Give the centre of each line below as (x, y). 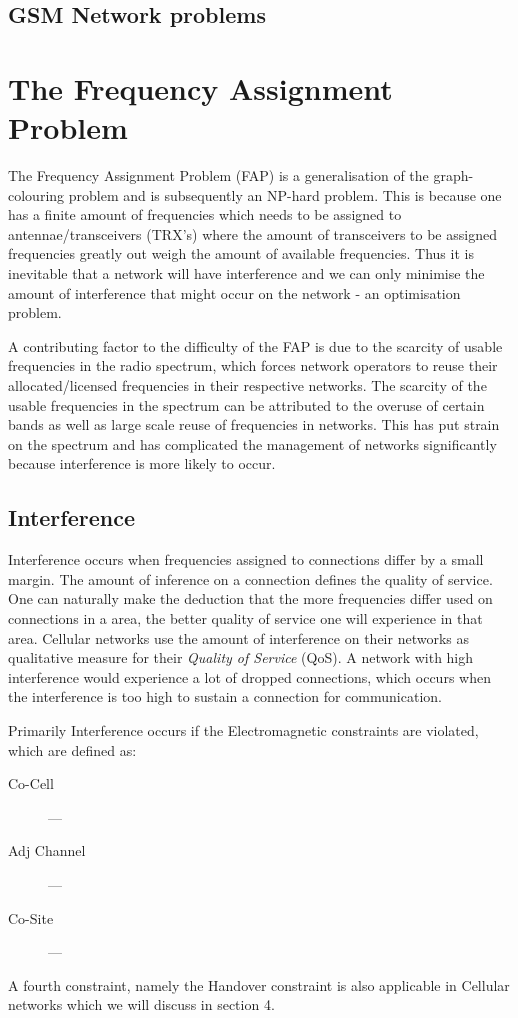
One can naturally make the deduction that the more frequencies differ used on (250, 598)
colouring (36, 194)
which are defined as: (72, 749)
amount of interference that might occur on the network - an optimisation (234, 292)
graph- (453, 175)
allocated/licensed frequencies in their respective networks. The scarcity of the (247, 385)
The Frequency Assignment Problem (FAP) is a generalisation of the (218, 175)
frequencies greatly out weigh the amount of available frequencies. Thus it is (241, 253)
